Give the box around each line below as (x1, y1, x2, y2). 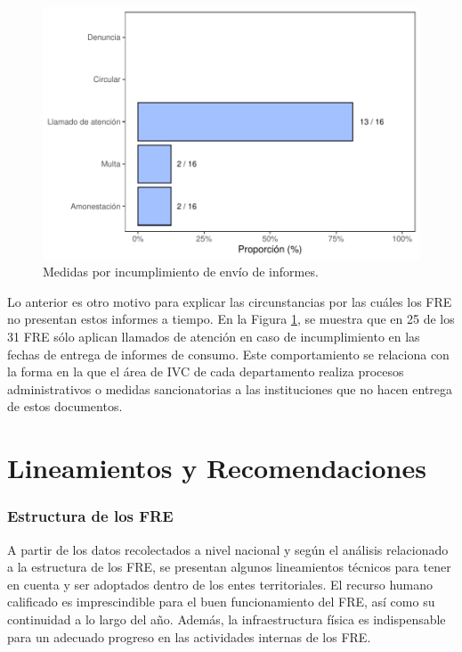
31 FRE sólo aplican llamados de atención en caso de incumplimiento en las (7, 327, 420, 346)
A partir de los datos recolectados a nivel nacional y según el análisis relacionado (7, 540, 449, 558)
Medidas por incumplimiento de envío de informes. (43, 262, 319, 281)
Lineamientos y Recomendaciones (7, 450, 426, 486)
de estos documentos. (7, 397, 123, 416)
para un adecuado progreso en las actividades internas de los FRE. (7, 627, 371, 646)
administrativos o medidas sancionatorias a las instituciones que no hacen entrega (7, 379, 453, 398)
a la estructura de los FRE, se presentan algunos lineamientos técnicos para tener (7, 557, 451, 576)
